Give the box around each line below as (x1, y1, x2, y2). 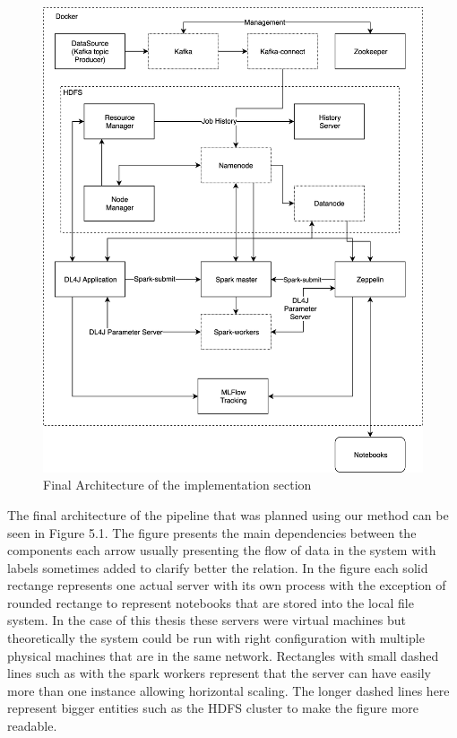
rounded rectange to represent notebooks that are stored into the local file (7, 593, 414, 612)
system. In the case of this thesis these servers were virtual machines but (7, 611, 406, 629)
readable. (7, 716, 57, 735)
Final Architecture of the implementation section (43, 475, 312, 494)
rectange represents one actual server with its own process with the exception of (7, 576, 446, 595)
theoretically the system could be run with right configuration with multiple (7, 629, 425, 647)
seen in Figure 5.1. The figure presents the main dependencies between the (7, 523, 417, 542)
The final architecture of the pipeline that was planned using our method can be (7, 505, 449, 524)
